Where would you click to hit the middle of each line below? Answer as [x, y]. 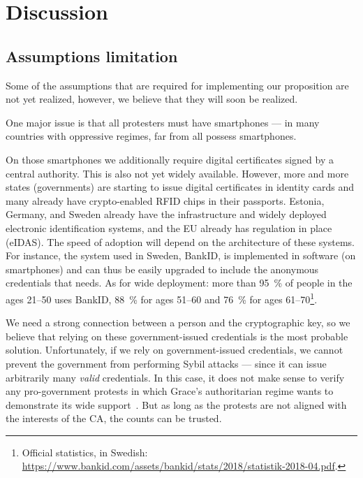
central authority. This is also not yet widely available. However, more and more [177, 173]
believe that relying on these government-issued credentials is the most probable [177, 336]
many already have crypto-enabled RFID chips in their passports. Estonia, [165, 200]
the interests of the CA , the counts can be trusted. [114, 418]
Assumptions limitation [92, 56]
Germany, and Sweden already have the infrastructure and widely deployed [166, 214]
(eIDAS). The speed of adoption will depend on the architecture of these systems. [180, 241]
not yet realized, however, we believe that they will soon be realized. [152, 99]
